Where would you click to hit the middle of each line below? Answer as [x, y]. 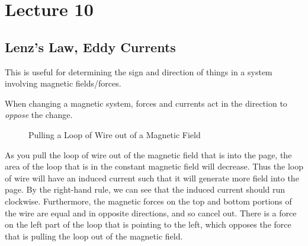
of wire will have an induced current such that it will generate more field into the [152, 178]
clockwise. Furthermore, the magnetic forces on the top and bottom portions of [148, 201]
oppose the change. [39, 115]
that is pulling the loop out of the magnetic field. [94, 236]
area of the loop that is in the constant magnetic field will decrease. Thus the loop [154, 166]
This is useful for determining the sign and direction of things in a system [139, 71]
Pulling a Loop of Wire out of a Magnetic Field [115, 134]
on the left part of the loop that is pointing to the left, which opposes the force [148, 224]
